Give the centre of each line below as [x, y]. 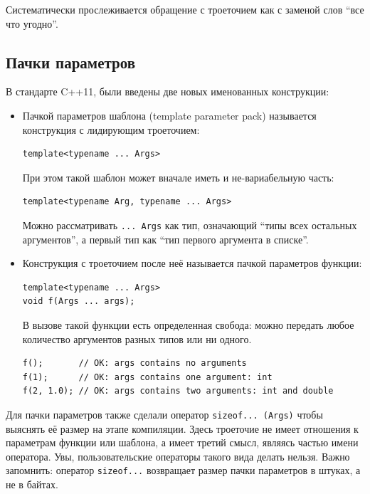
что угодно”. [32, 23]
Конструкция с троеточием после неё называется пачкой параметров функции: [192, 263]
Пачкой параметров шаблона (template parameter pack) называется [169, 115]
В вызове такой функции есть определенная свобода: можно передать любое [188, 324]
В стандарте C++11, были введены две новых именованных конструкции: [168, 91]
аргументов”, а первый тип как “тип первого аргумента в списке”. [165, 239]
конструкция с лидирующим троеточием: [111, 129]
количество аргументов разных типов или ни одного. [137, 338]
